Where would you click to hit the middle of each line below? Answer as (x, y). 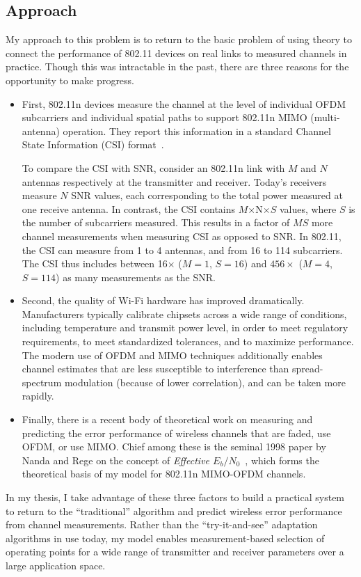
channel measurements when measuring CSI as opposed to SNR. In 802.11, (182, 236)
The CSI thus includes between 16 (95, 263)
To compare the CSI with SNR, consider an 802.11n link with (153, 167)
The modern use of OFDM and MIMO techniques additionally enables (172, 355)
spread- (308, 369)
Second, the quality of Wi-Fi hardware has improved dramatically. (163, 300)
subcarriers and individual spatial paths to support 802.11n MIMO (165, 117)
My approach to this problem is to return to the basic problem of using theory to (179, 39)
